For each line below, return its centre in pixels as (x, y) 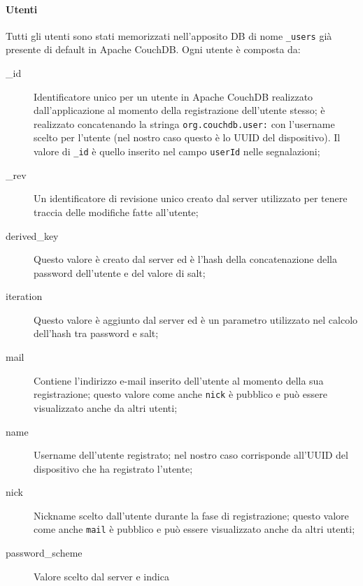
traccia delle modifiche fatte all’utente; (116, 212)
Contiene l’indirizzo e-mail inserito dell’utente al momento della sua (179, 380)
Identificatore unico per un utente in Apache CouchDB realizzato (173, 96)
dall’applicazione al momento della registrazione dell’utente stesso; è (179, 110)
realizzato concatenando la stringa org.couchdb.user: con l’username (184, 123)
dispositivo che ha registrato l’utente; (113, 468)
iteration (24, 296)
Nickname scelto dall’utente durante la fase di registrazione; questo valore (191, 515)
